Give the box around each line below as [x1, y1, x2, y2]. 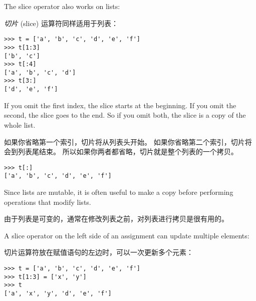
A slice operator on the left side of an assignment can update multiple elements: [4, 230, 249, 240]
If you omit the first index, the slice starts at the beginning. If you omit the [4, 100, 236, 110]
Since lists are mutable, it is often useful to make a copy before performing [4, 187, 233, 197]
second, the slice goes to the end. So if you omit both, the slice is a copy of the [4, 110, 246, 120]
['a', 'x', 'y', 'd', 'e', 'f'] [4, 290, 112, 297]
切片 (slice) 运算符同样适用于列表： [4, 18, 118, 28]
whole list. [4, 119, 36, 130]
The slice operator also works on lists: [4, 1, 120, 11]
